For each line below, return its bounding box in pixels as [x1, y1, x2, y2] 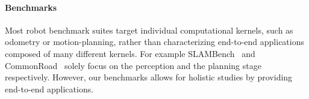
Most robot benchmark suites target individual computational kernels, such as [5, 23, 293, 36]
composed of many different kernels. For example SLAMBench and [5, 47, 255, 59]
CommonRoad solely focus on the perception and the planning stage [5, 59, 261, 71]
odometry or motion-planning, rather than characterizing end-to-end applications [5, 35, 304, 48]
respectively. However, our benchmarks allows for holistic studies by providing [5, 71, 293, 83]
